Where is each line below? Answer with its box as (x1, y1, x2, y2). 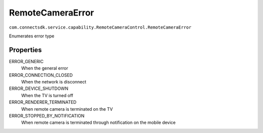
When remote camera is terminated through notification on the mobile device (21, 119, 176, 126)
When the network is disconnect (21, 79, 87, 85)
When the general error (21, 66, 68, 71)
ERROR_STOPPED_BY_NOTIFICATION (9, 113, 85, 118)
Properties (9, 46, 42, 54)
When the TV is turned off (21, 92, 74, 98)
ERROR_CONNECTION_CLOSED (9, 72, 73, 78)
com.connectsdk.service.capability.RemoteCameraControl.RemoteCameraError (9, 24, 192, 30)
